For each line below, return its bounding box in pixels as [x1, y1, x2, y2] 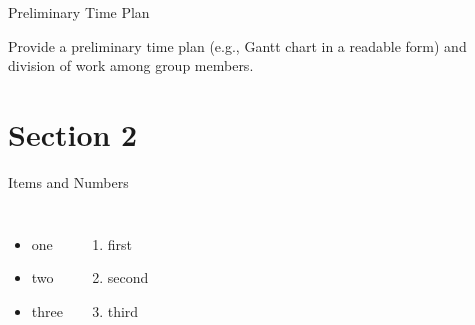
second [107, 267, 149, 288]
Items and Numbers [8, 171, 129, 192]
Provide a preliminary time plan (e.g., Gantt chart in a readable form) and [8, 35, 467, 56]
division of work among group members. [8, 55, 254, 76]
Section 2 [8, 113, 138, 154]
